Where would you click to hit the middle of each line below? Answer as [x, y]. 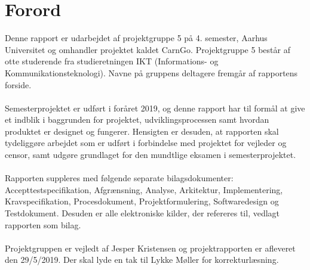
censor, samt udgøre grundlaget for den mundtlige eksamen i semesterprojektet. [151, 155]
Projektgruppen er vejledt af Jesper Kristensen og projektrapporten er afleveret [150, 248]
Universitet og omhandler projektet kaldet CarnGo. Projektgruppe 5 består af [148, 49]
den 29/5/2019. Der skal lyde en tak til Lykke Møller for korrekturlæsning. [142, 260]
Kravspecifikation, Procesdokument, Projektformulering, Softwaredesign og [142, 201]
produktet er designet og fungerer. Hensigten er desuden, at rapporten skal [142, 131]
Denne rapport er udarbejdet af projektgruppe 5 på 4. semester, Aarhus [136, 38]
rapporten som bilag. [43, 224]
